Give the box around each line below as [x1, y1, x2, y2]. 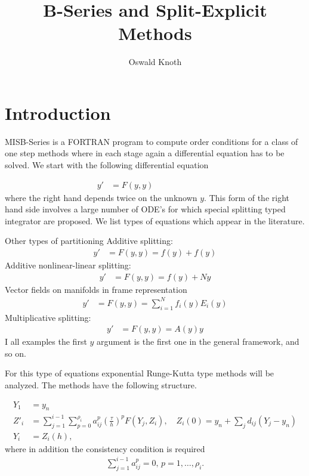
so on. [5, 347, 26, 359]
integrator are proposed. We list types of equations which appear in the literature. [5, 214, 305, 227]
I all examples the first [5, 335, 87, 348]
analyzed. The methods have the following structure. [5, 379, 197, 391]
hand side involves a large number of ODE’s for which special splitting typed [5, 203, 286, 215]
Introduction [5, 100, 111, 125]
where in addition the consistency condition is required [5, 442, 205, 455]
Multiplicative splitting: [5, 311, 91, 323]
